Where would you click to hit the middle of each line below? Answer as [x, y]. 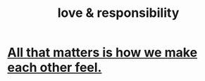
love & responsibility [118, 13]
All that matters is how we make [103, 52]
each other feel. [55, 68]
